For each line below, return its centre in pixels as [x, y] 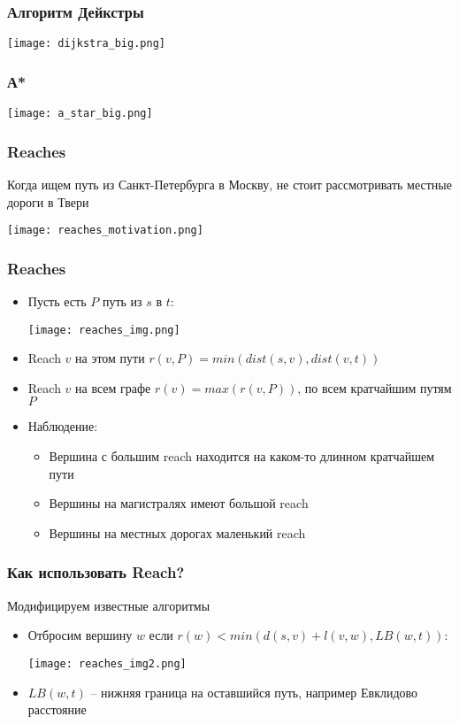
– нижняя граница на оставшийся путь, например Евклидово [254, 692]
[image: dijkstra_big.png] [86, 44]
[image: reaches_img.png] [104, 330]
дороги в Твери [48, 201]
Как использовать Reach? [96, 572]
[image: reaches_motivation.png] [105, 231]
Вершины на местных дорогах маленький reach [177, 532]
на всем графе [113, 387]
